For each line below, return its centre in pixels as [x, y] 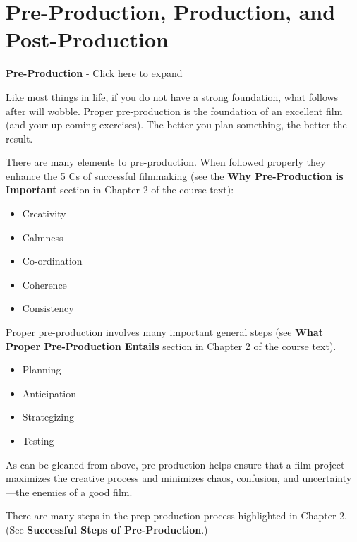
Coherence [44, 284]
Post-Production [87, 39]
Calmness [43, 237]
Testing [38, 440]
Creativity [44, 213]
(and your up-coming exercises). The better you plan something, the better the [176, 125]
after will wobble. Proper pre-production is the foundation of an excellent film [174, 110]
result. [19, 138]
